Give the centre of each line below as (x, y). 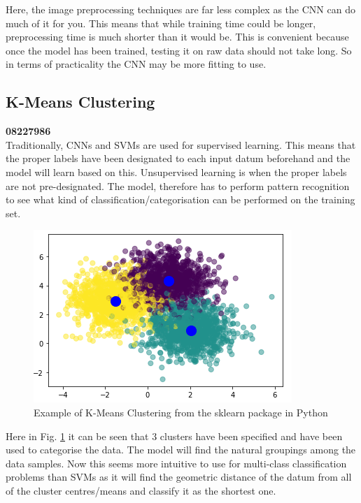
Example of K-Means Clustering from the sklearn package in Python (181, 412)
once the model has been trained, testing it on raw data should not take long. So (179, 50)
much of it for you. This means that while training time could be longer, (161, 23)
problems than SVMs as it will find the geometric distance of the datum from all (179, 477)
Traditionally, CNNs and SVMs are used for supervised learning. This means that (181, 144)
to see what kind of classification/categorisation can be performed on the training (180, 199)
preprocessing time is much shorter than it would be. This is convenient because (177, 37)
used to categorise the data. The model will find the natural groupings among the (181, 450)
